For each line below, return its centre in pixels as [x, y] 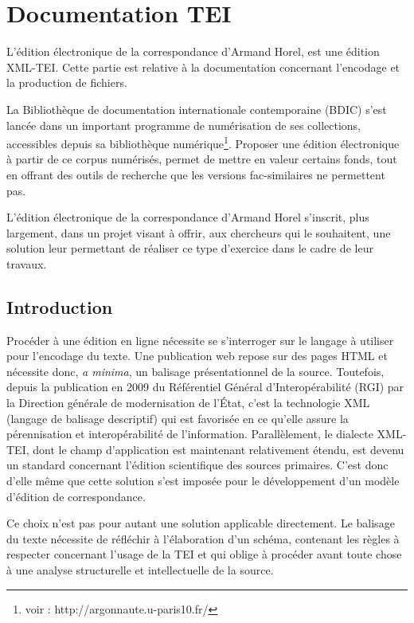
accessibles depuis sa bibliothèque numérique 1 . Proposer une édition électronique [203, 142]
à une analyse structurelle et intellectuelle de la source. [140, 570]
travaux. [27, 263]
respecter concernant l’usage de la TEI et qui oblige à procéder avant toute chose [204, 554]
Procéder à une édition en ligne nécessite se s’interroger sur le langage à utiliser [200, 340]
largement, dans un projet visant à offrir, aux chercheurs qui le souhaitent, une [199, 232]
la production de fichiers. [67, 82]
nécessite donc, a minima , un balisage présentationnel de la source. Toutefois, [195, 371]
